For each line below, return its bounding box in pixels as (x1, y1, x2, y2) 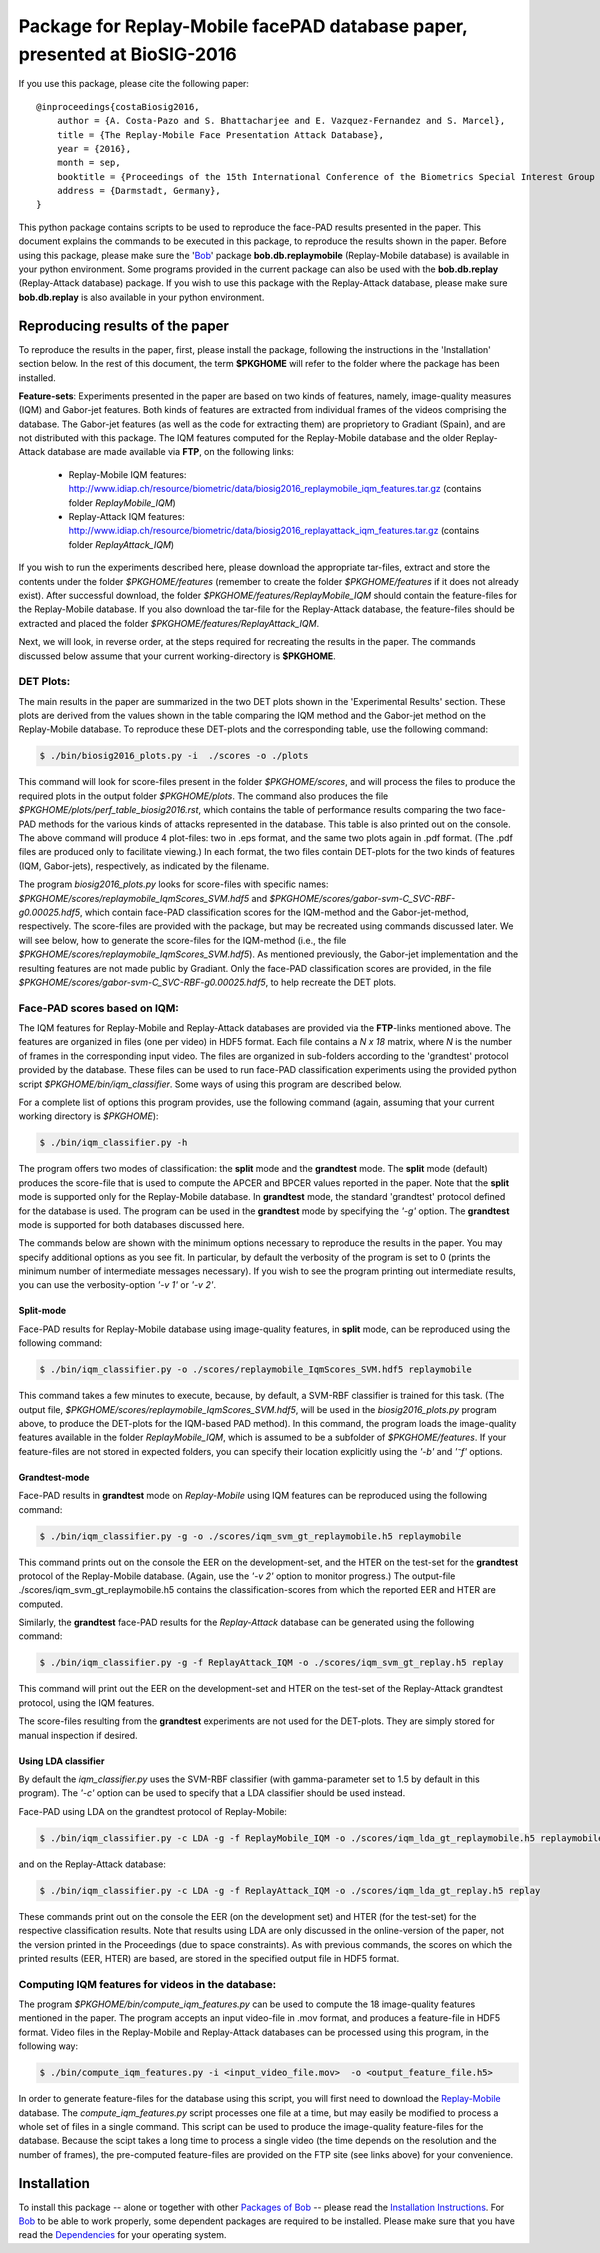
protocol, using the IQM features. (18, 1696, 155, 1709)
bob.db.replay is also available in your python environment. (18, 291, 265, 303)
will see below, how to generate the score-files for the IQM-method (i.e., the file (18, 934, 347, 946)
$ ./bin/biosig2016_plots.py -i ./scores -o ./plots (39, 750, 309, 762)
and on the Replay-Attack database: (18, 1858, 167, 1870)
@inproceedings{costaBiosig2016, (36, 101, 200, 112)
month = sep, (56, 157, 121, 169)
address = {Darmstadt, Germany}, (56, 185, 222, 197)
